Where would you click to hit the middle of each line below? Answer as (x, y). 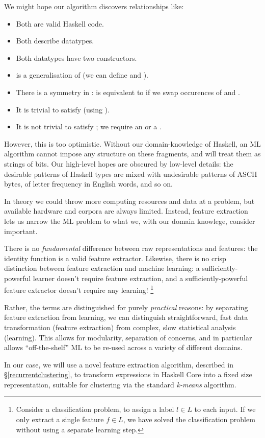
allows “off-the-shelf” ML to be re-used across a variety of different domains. (123, 347)
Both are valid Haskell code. (60, 23)
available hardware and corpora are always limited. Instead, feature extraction (126, 211)
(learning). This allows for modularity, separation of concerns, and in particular (128, 337)
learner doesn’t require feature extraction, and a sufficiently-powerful (140, 278)
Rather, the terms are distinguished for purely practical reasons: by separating (126, 307)
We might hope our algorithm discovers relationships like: (94, 6)
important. (21, 231)
